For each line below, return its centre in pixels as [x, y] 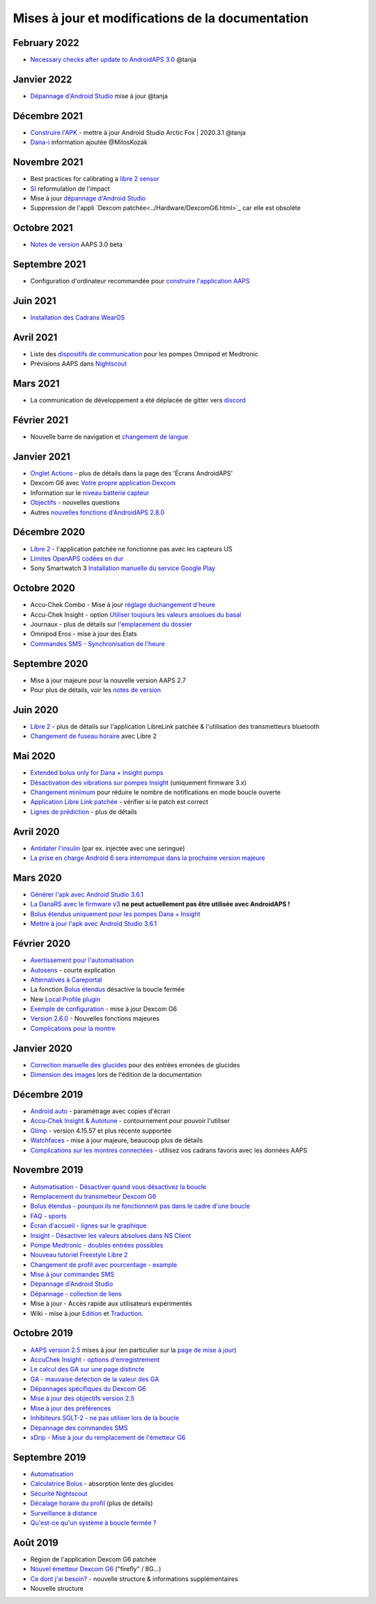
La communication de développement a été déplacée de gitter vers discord [138, 400]
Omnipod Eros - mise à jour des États [84, 634]
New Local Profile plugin [65, 999]
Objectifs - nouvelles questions [75, 503]
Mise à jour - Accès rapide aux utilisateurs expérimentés [111, 1304]
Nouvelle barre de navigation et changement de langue [109, 437]
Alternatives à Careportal [66, 980]
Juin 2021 [34, 300]
